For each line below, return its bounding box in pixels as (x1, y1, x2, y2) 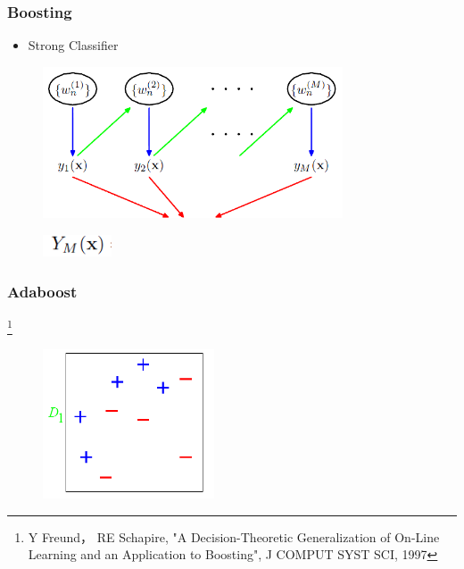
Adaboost (7, 280, 78, 302)
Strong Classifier (28, 36, 119, 54)
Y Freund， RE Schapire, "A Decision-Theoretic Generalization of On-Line (28, 527, 440, 546)
